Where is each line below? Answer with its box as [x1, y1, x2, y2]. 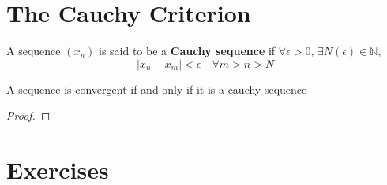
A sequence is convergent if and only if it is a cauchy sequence [6, 80, 307, 97]
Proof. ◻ [6, 107, 51, 124]
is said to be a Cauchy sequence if [98, 43, 276, 59]
